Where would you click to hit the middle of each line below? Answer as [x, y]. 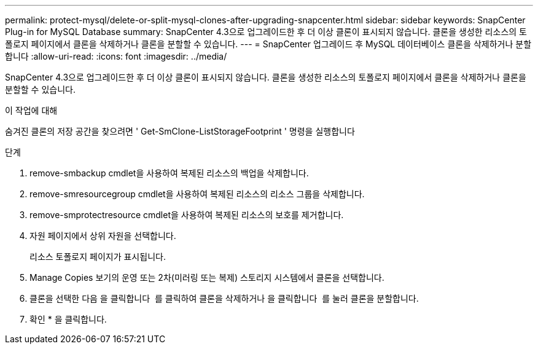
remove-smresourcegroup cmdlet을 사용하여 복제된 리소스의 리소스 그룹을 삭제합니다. [197, 194]
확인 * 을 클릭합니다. [68, 319]
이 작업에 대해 [31, 110]
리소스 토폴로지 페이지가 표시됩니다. [98, 257]
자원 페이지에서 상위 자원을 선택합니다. [103, 236]
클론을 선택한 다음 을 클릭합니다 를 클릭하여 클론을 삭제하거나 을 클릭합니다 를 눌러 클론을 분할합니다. [224, 298]
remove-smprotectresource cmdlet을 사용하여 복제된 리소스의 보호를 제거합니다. [187, 215]
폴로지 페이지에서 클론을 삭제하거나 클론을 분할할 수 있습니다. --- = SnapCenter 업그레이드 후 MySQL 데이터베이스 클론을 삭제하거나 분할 [268, 44]
